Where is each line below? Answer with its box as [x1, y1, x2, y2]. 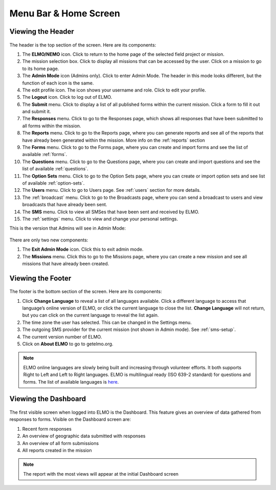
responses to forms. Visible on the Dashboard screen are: [9, 416, 131, 422]
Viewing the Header [9, 27, 74, 36]
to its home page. [22, 65, 59, 72]
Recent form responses [22, 426, 72, 432]
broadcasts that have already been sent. [22, 202, 107, 208]
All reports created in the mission [22, 447, 92, 453]
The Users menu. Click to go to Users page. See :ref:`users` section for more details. [22, 187, 201, 193]
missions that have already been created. [22, 260, 109, 266]
